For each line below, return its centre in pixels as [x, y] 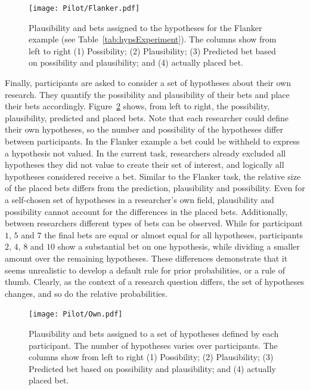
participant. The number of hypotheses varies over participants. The [153, 345]
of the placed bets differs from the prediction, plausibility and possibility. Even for [155, 188]
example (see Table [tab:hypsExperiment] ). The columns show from [153, 39]
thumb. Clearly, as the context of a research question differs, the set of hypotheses [155, 282]
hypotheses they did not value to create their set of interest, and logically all [145, 165]
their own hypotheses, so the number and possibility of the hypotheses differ [144, 129]
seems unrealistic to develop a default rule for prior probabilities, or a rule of [145, 270]
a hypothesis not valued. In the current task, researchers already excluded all [145, 153]
